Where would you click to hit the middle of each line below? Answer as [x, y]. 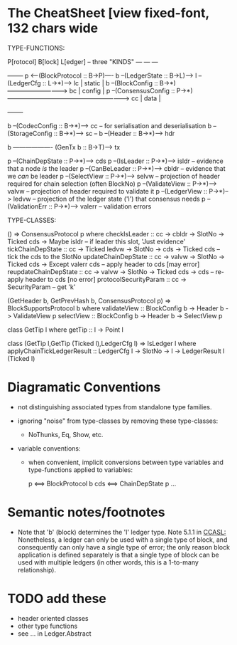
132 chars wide [53, 28]
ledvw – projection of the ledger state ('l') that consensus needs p [109, 199]
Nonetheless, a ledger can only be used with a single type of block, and [122, 540]
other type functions [48, 626]
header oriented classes [53, 618]
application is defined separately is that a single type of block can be [118, 555]
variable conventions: [49, 448]
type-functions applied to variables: [81, 470]
